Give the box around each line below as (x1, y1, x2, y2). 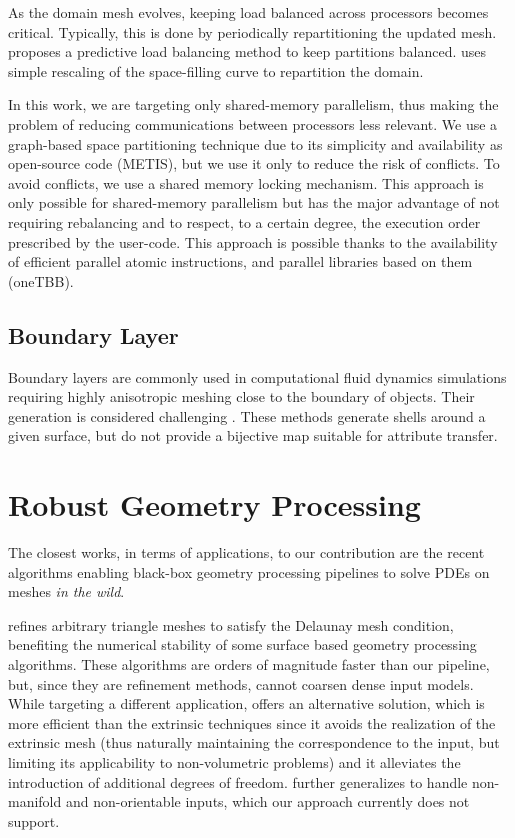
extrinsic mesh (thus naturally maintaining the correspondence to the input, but (8, 732, 500, 753)
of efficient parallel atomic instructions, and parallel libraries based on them (8, 251, 473, 272)
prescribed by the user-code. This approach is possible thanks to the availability (8, 231, 498, 252)
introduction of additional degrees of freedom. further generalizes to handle (8, 771, 468, 792)
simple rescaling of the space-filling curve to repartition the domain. (8, 60, 424, 81)
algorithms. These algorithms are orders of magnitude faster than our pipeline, (8, 653, 490, 674)
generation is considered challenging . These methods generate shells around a (8, 405, 486, 426)
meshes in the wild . (8, 581, 125, 602)
